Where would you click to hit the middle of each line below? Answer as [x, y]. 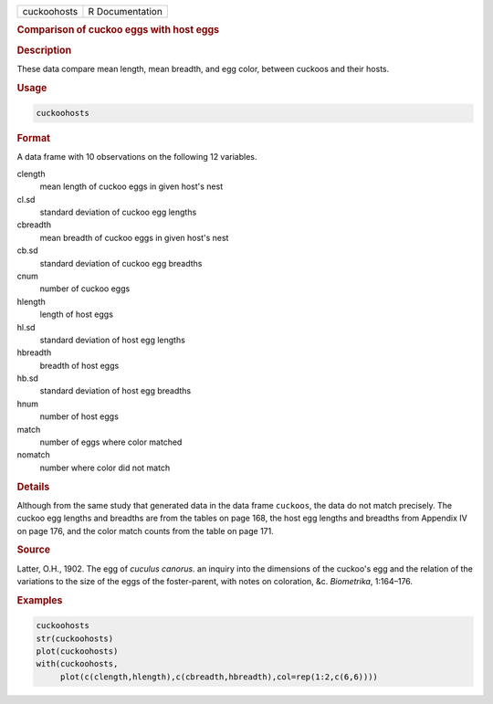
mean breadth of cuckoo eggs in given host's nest [134, 237]
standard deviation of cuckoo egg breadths [121, 263]
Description [44, 50]
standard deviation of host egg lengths [113, 340]
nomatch [33, 455]
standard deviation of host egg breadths [115, 391]
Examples [40, 600]
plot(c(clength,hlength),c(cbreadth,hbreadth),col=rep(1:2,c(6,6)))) [219, 677]
